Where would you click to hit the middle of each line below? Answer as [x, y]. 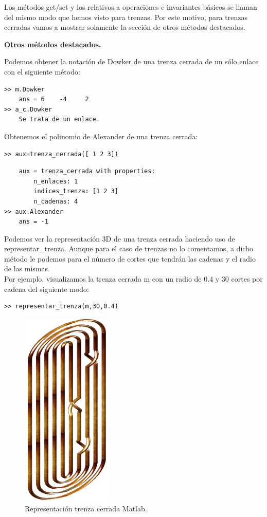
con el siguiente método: [42, 71]
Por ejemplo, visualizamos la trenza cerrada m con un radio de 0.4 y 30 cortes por [133, 279]
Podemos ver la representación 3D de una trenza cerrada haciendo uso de [120, 238]
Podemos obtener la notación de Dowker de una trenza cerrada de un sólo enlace [131, 61]
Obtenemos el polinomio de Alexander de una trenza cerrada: [101, 136]
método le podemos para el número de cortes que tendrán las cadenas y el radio [130, 258]
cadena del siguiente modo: [47, 289]
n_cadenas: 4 [56, 201]
